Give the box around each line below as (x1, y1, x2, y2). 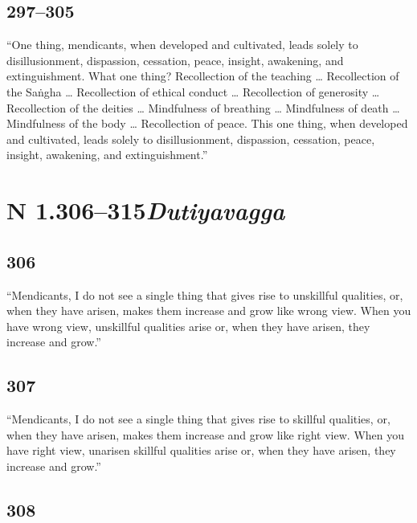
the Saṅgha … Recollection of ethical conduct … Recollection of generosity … (6, 83, 380, 100)
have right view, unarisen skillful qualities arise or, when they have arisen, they (6, 442, 396, 459)
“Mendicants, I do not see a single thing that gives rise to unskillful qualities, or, (6, 286, 403, 303)
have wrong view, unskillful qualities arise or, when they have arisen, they (6, 317, 370, 334)
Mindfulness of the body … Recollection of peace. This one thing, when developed (6, 115, 408, 132)
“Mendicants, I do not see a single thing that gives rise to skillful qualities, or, (6, 411, 390, 427)
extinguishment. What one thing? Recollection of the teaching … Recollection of (6, 67, 399, 84)
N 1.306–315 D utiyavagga (6, 194, 285, 227)
